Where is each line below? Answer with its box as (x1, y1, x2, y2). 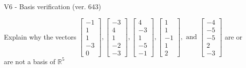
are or (225, 31, 243, 41)
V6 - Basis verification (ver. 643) (4, 1, 101, 11)
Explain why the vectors (4, 31, 76, 41)
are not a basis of (4, 56, 56, 66)
